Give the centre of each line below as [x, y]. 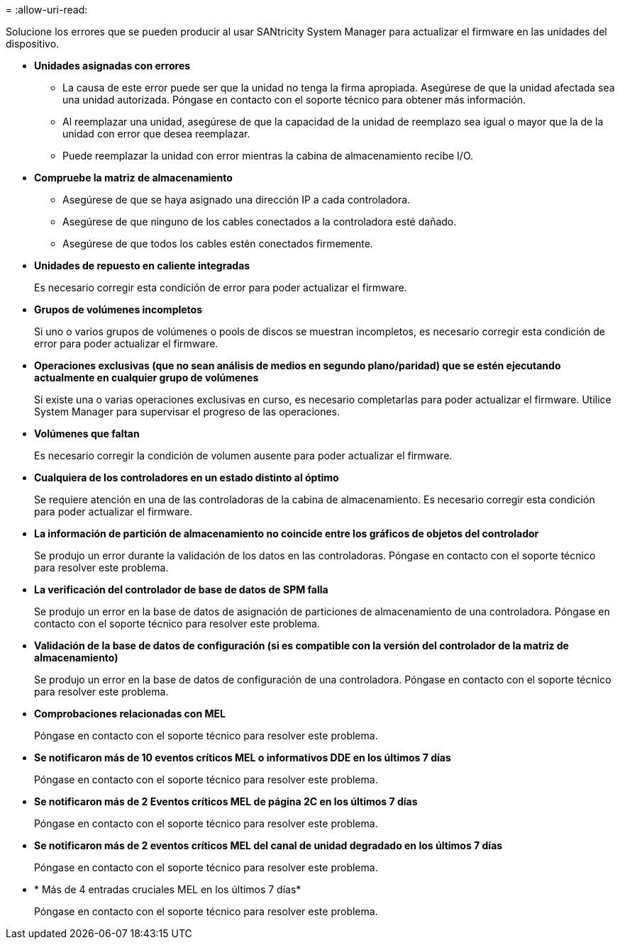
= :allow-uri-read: [47, 10]
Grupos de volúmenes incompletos [118, 309]
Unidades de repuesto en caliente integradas [142, 265]
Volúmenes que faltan [87, 434]
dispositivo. [33, 44]
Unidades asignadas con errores [112, 66]
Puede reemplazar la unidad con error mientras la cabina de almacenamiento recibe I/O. [268, 156]
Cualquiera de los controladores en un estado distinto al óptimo [187, 477]
